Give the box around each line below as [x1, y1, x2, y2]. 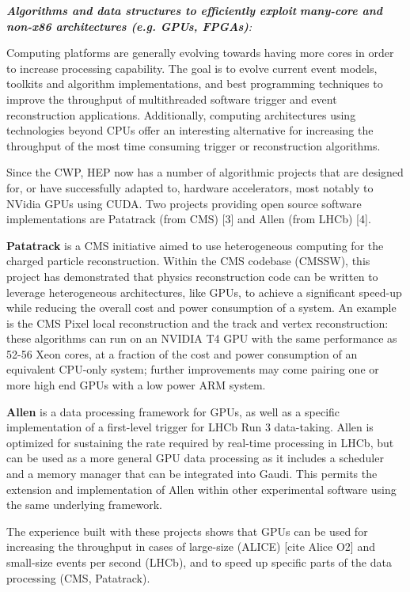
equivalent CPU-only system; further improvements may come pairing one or [6, 361, 379, 378]
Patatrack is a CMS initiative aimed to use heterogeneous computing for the [6, 237, 384, 253]
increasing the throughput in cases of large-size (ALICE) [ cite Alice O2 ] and [6, 538, 375, 555]
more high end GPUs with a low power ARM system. [6, 377, 266, 393]
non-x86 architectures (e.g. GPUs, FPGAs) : [6, 17, 252, 34]
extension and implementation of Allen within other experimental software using [6, 480, 397, 497]
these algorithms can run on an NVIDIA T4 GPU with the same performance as [6, 330, 397, 347]
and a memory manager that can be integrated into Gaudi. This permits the [6, 465, 378, 482]
